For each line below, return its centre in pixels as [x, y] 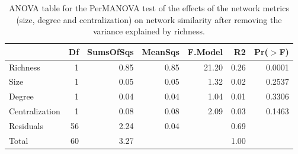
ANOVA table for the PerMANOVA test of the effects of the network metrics [149, 8]
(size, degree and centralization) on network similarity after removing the [149, 19]
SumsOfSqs [110, 51]
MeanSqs [161, 51]
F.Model [205, 51]
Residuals [26, 126]
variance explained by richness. [149, 31]
